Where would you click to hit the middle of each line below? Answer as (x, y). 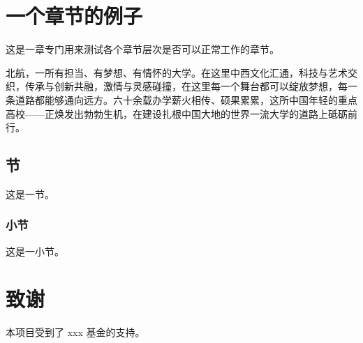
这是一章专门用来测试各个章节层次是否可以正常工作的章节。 (142, 49)
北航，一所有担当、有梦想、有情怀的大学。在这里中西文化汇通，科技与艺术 (177, 72)
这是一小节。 (35, 251)
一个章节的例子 (74, 16)
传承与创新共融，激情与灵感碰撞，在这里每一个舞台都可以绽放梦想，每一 (191, 86)
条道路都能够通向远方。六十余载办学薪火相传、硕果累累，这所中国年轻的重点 (181, 99)
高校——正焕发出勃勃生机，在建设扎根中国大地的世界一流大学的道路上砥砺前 (181, 113)
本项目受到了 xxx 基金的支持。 (75, 332)
